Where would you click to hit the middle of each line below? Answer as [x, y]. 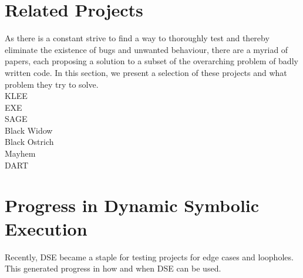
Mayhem [20, 153]
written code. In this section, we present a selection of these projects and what [146, 72]
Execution [46, 228]
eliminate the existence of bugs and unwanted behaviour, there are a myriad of [147, 49]
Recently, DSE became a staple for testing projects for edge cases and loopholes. [149, 257]
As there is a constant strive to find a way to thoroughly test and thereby [137, 38]
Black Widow [29, 130]
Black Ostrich [29, 142]
